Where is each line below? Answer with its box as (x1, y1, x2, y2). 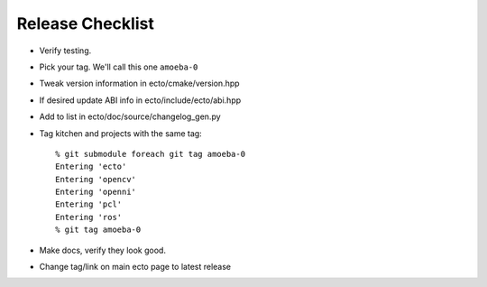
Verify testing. (39, 45, 92, 56)
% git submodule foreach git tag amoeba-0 (55, 149, 246, 159)
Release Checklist (16, 14, 155, 33)
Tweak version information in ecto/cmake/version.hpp (39, 78, 240, 89)
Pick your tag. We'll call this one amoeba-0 (39, 61, 198, 72)
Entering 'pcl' (55, 199, 123, 209)
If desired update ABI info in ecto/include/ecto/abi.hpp (39, 95, 242, 106)
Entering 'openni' (55, 187, 137, 198)
